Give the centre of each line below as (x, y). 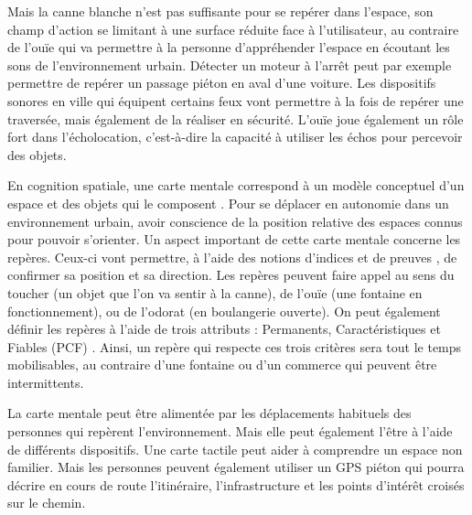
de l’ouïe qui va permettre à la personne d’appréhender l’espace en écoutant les (229, 47)
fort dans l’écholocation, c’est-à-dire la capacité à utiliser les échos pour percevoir (235, 137)
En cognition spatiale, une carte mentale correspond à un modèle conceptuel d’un (236, 185)
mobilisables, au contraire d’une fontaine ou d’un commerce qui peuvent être (222, 365)
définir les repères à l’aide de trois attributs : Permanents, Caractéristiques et (224, 329)
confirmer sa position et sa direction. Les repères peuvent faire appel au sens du (231, 275)
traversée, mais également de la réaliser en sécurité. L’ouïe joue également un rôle (236, 118)
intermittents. (46, 382)
